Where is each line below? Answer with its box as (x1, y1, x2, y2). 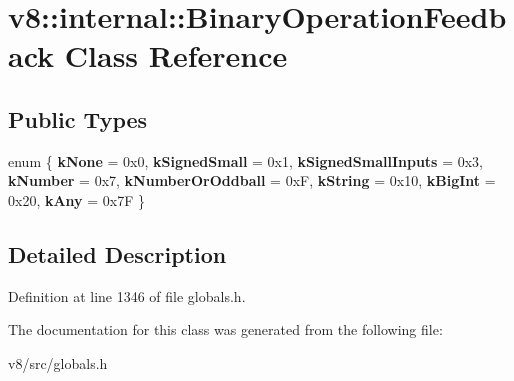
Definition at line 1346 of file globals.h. (8, 285, 246, 306)
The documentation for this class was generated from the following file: (8, 319, 443, 340)
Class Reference (64, 35, 288, 76)
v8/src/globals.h (8, 352, 108, 373)
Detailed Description (8, 238, 227, 269)
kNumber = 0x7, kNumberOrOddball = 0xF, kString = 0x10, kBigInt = (8, 170, 496, 191)
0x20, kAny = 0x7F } (8, 189, 146, 210)
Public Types (8, 103, 148, 134)
